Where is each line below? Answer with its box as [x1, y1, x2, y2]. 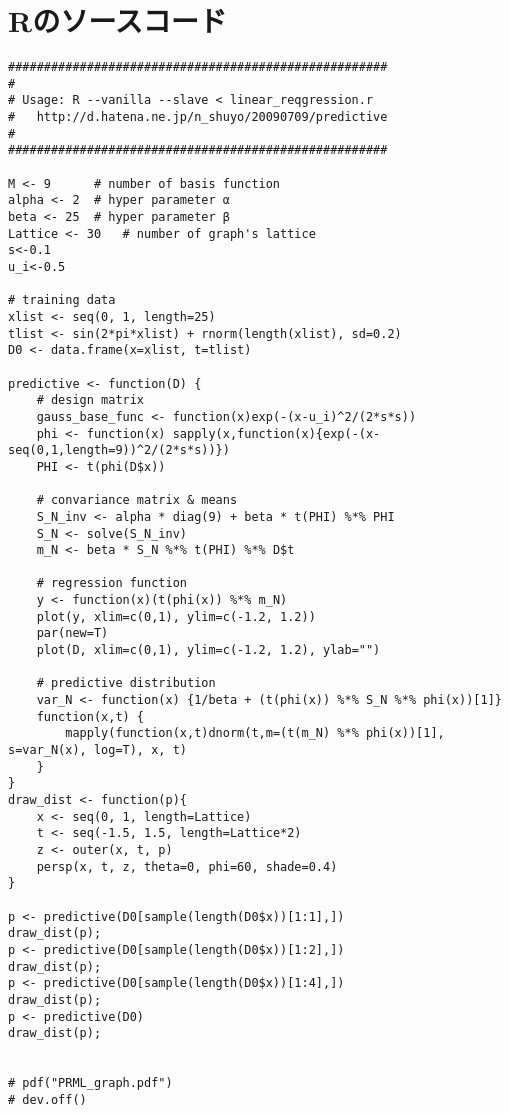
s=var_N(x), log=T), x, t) [8, 743, 187, 758]
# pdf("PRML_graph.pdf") [8, 1076, 173, 1091]
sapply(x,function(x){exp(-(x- [172, 426, 381, 441]
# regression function [36, 576, 187, 591]
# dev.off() [8, 1092, 87, 1107]
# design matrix [36, 393, 145, 408]
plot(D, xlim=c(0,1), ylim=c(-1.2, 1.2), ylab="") [36, 643, 381, 658]
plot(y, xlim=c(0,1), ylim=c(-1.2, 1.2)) [36, 609, 316, 624]
